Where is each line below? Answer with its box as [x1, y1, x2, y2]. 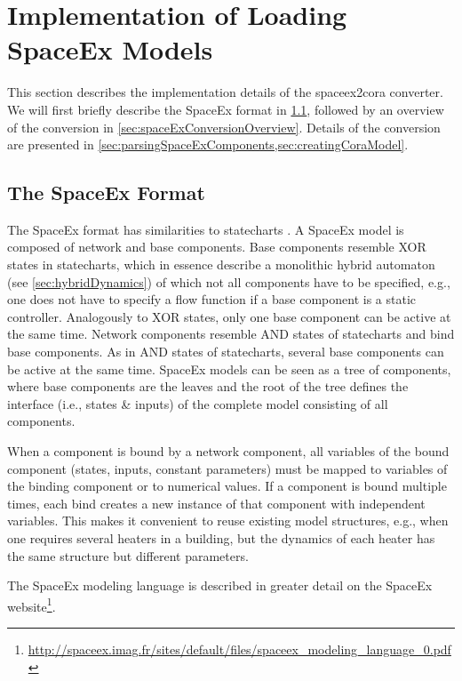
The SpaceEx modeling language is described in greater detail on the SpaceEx [7, 576, 433, 595]
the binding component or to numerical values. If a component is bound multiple [7, 477, 447, 495]
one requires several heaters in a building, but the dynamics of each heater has [7, 528, 435, 547]
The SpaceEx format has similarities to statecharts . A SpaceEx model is [7, 220, 404, 238]
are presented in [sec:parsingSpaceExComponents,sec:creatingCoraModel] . [7, 135, 409, 154]
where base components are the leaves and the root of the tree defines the [7, 377, 409, 396]
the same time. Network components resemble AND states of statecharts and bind [7, 324, 455, 343]
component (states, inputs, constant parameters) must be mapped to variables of [7, 459, 448, 477]
